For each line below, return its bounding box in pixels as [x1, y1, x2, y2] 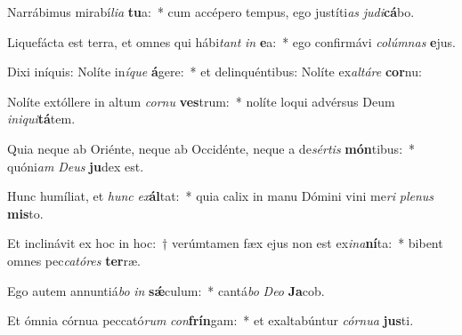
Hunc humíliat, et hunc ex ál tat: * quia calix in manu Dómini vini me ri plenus [7, 187, 434, 205]
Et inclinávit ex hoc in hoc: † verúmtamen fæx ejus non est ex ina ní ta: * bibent [7, 234, 443, 252]
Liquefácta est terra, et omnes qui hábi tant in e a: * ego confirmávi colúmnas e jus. [7, 32, 456, 51]
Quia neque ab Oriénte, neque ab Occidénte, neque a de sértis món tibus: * [7, 139, 416, 157]
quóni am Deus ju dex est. [7, 156, 144, 175]
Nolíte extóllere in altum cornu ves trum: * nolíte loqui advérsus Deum [7, 92, 395, 110]
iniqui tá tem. [7, 109, 76, 128]
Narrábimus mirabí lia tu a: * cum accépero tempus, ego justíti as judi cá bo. [7, 3, 415, 20]
